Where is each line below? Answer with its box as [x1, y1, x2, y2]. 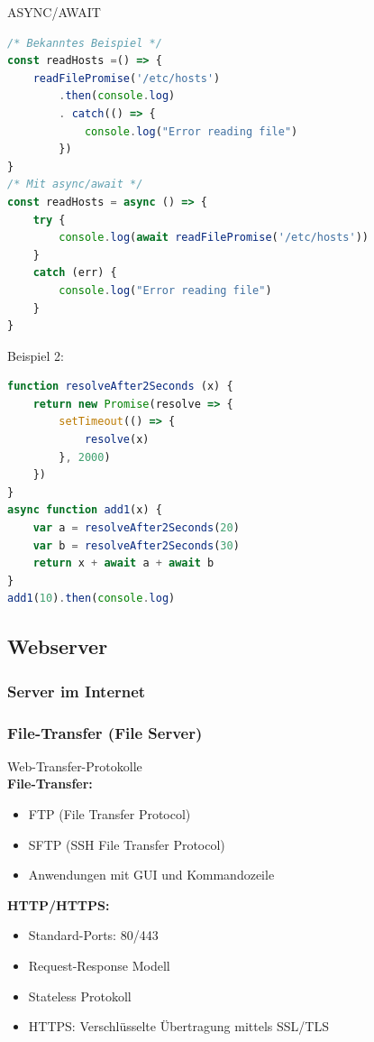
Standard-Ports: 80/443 [28, 926, 159, 945]
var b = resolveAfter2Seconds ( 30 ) [32, 539, 240, 552]
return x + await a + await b [32, 557, 214, 570]
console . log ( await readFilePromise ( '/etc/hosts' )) [59, 231, 369, 244]
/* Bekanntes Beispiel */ [7, 36, 162, 50]
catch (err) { [32, 266, 117, 280]
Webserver [7, 632, 108, 660]
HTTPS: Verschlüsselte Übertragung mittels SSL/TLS [28, 1017, 329, 1036]
